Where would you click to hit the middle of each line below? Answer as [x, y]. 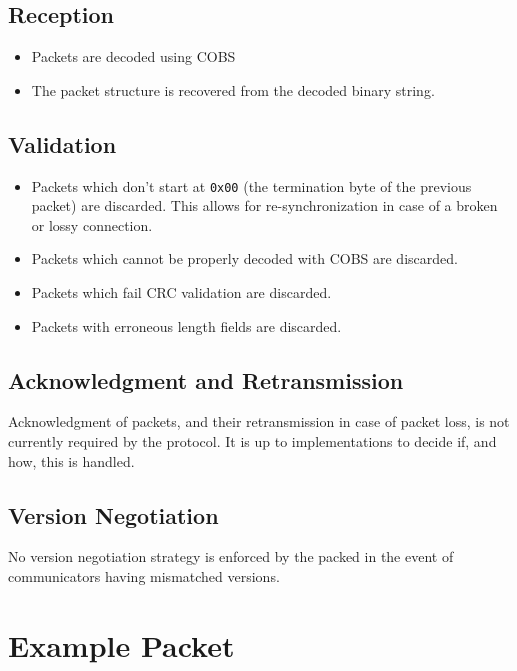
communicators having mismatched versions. [144, 576]
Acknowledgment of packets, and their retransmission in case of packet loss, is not [259, 421]
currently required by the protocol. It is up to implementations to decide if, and [252, 441]
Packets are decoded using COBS [133, 56]
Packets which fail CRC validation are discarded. [181, 292]
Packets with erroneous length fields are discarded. [186, 325]
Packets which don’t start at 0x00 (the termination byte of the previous [251, 185]
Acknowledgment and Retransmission [206, 379]
